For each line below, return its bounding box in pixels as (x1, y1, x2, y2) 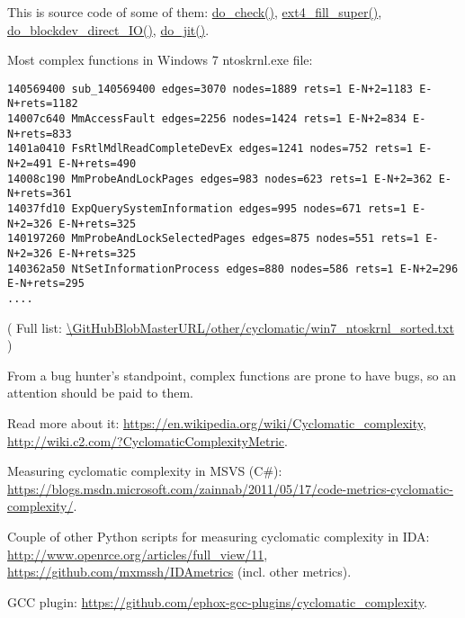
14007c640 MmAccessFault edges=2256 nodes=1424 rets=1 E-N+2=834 (7, 112, 407, 126)
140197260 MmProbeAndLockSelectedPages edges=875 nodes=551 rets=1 (7, 232, 420, 246)
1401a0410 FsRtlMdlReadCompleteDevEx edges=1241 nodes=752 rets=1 (7, 142, 414, 156)
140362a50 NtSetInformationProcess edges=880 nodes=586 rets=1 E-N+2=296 (7, 262, 459, 275)
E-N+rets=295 (7, 277, 85, 291)
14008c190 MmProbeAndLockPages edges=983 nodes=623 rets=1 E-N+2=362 (7, 172, 433, 185)
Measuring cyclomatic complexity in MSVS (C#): (7, 461, 282, 480)
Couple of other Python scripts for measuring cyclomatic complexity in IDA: (7, 526, 430, 545)
